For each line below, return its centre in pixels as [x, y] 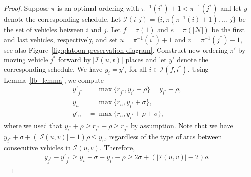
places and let [146, 59]
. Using [198, 69]
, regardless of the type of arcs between [163, 137]
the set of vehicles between [44, 29]
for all [138, 69]
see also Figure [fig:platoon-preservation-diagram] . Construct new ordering [116, 50]
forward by [75, 59]
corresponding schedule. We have [53, 69]
